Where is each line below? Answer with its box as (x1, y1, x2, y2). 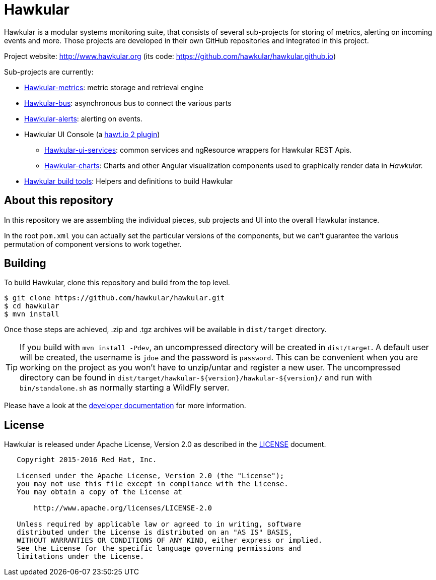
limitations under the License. (17, 552, 144, 561)
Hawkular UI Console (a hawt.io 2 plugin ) (24, 130, 160, 139)
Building (4, 257, 46, 270)
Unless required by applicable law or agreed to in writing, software (17, 520, 302, 529)
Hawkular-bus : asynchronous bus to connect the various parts (24, 98, 232, 107)
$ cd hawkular (4, 302, 59, 310)
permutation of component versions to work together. (4, 239, 182, 248)
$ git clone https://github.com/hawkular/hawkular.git (4, 294, 225, 302)
